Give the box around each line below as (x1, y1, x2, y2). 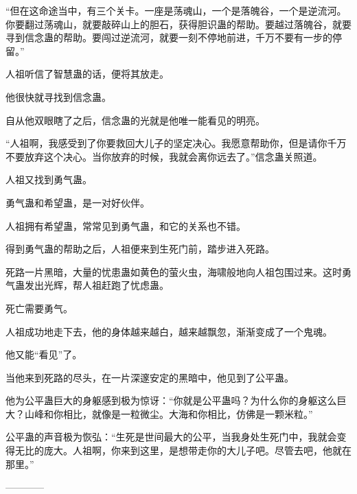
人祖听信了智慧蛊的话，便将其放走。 (5, 67, 169, 81)
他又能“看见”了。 (5, 347, 82, 362)
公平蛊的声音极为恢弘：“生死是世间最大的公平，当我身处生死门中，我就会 (5, 430, 337, 444)
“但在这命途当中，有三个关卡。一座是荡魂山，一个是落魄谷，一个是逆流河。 (5, 3, 347, 17)
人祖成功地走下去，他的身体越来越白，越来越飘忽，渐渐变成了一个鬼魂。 (5, 324, 332, 338)
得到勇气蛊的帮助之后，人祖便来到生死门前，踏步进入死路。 (5, 242, 275, 256)
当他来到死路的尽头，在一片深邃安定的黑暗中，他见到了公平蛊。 (5, 370, 294, 384)
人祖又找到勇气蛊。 (5, 172, 92, 187)
